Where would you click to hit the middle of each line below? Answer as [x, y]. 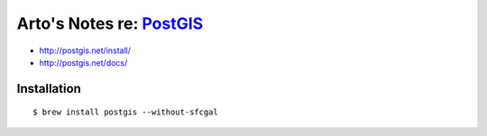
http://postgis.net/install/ [85, 50]
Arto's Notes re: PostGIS [110, 23]
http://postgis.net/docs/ [83, 62]
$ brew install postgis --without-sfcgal [125, 112]
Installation [49, 89]
